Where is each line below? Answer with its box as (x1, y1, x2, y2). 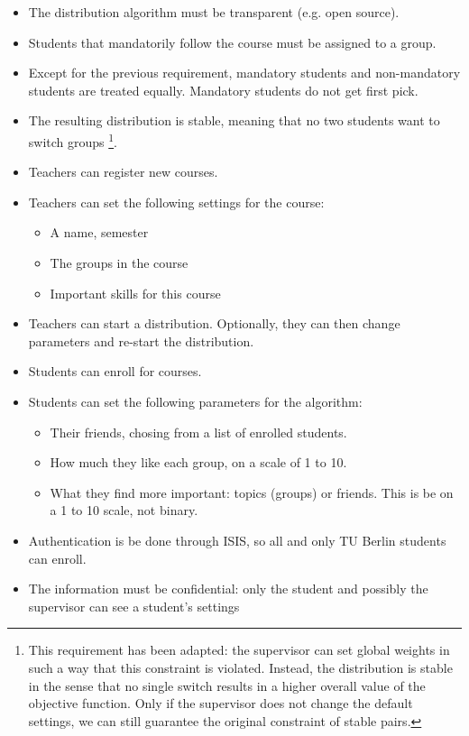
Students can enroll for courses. (28, 362, 202, 381)
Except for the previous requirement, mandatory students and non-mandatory (28, 63, 461, 82)
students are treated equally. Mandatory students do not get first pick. (28, 80, 418, 99)
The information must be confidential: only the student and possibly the (28, 579, 428, 598)
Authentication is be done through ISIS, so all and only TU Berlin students (28, 530, 446, 549)
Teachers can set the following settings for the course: (28, 192, 325, 211)
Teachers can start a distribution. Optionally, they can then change (28, 314, 400, 333)
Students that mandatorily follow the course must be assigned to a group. (28, 32, 437, 51)
